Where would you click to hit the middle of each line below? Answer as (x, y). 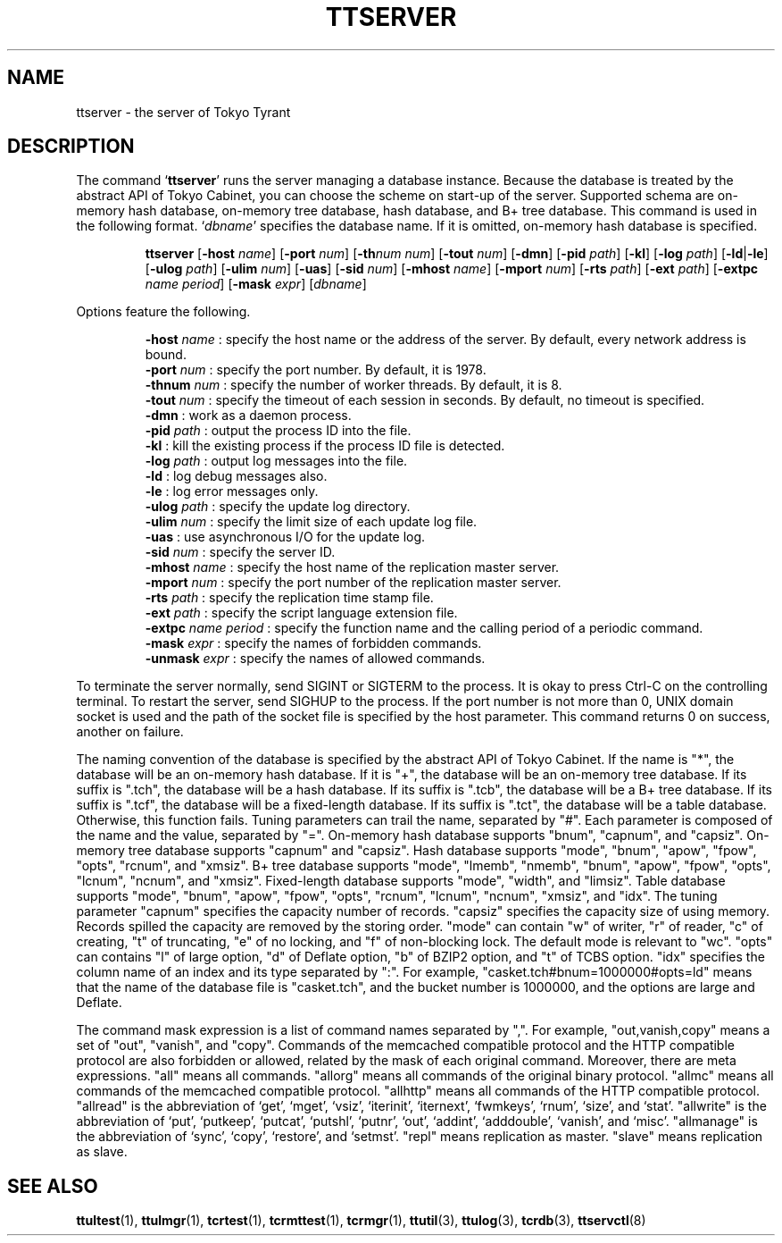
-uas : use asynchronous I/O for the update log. (285, 537)
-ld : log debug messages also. (236, 476)
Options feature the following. (163, 312)
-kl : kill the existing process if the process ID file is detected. (325, 446)
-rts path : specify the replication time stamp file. (289, 598)
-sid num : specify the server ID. (240, 552)
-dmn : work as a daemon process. (248, 416)
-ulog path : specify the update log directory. (278, 507)
